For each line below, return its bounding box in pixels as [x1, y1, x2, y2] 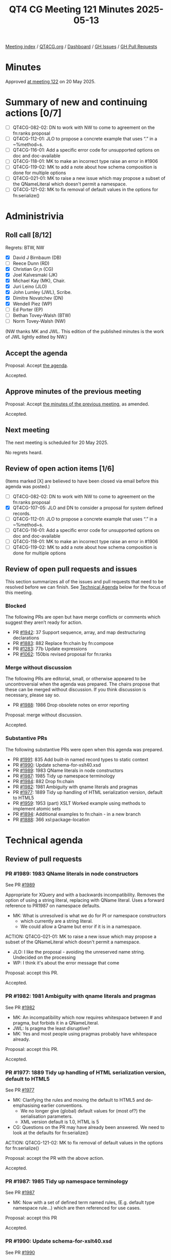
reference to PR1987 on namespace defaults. [5, 903, 101, 909]
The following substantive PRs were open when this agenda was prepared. [5, 746, 164, 752]
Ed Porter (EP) [12, 307, 43, 313]
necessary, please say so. [5, 692, 61, 698]
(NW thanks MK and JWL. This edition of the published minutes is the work [5, 328, 164, 335]
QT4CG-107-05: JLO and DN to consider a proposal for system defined [12, 505, 163, 511]
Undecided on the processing [12, 954, 76, 960]
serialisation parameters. [20, 1114, 73, 1120]
